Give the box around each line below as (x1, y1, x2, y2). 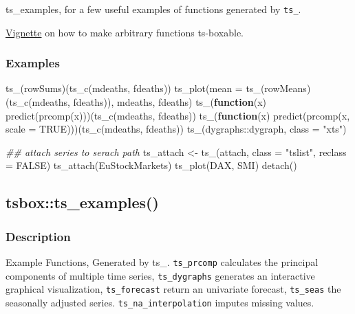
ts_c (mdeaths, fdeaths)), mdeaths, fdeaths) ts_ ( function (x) (9, 95, 267, 109)
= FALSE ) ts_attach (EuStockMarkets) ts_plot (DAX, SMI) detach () (6, 158, 297, 172)
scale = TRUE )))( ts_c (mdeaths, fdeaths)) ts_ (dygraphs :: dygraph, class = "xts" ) (6, 122, 347, 136)
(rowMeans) (260, 81, 311, 96)
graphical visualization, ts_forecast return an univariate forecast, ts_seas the (6, 282, 341, 296)
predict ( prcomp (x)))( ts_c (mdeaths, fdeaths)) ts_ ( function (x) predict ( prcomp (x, (6, 108, 350, 122)
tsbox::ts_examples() (6, 192, 159, 213)
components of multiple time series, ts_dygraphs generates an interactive (6, 268, 315, 282)
